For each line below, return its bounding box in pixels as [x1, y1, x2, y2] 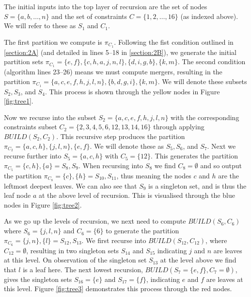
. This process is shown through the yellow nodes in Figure [45, 86, 220, 96]
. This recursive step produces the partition [56, 131, 185, 141]
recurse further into [4, 151, 62, 161]
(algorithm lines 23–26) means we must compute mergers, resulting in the [4, 67, 222, 77]
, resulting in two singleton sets [26, 245, 119, 255]
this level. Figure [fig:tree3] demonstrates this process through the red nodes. [4, 283, 232, 294]
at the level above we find [160, 255, 236, 265]
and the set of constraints [51, 11, 127, 21]
